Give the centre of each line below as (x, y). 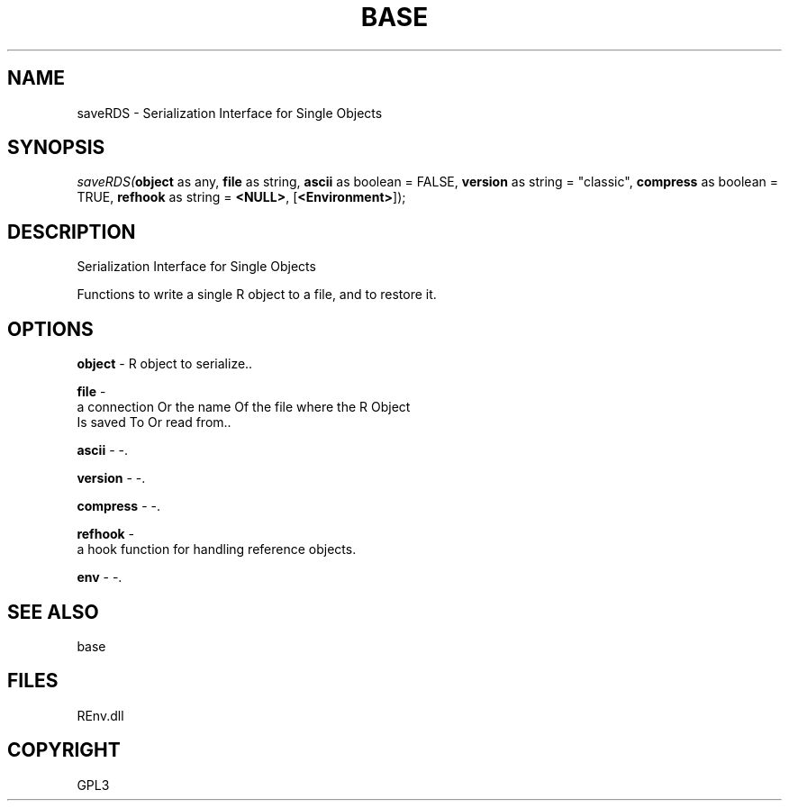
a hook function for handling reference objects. (217, 549)
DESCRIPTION (72, 232)
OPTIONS (50, 329)
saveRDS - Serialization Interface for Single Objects (230, 113)
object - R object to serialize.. (165, 364)
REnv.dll (100, 715)
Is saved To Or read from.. (154, 422)
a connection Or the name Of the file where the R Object (244, 407)
